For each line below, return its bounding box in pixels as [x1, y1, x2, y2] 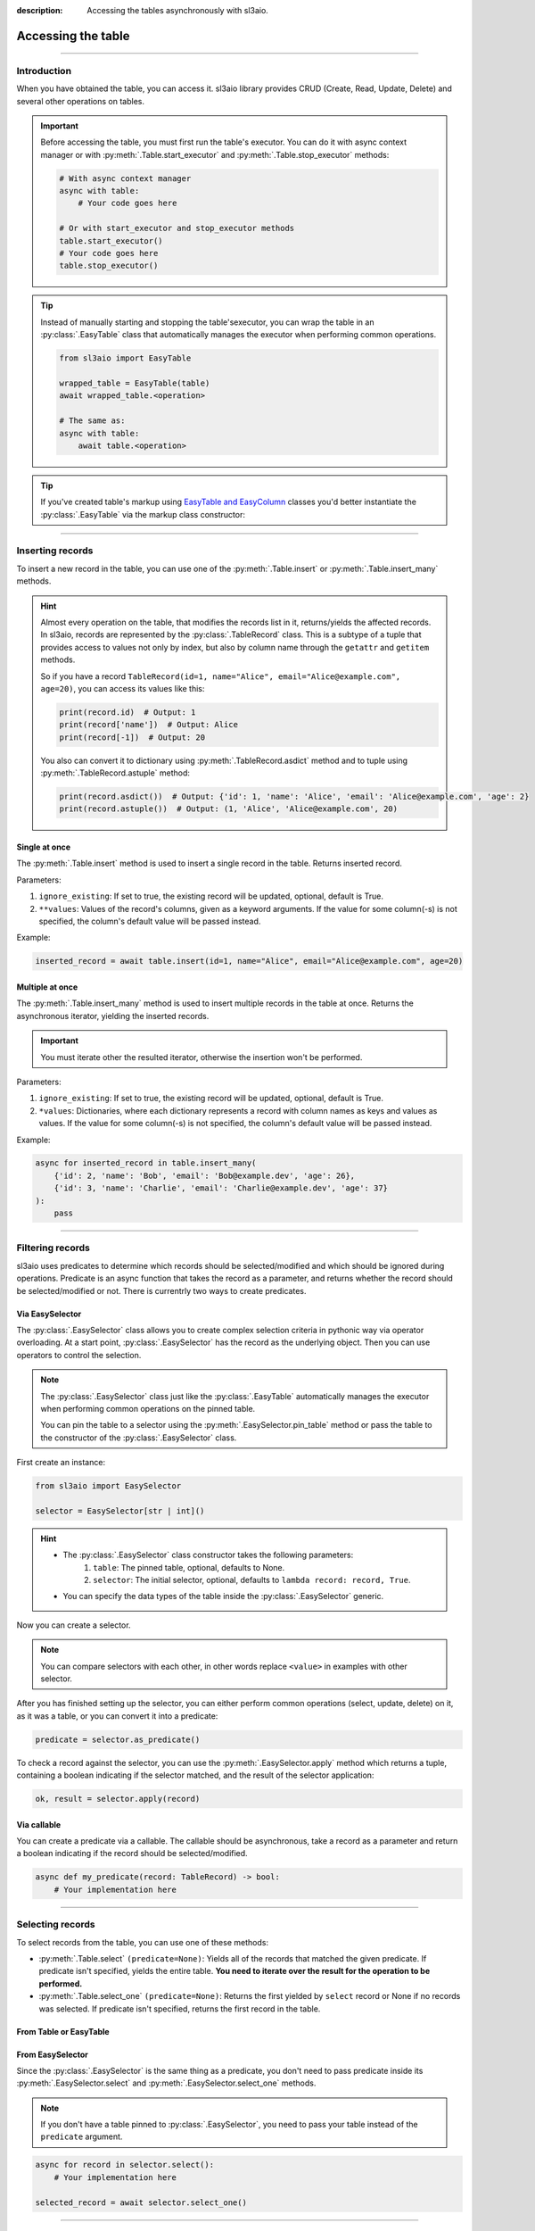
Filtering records [16, 1241, 91, 1254]
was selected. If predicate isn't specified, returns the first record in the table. [38, 2003, 321, 2014]
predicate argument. [40, 2131, 123, 2142]
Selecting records [16, 1919, 95, 1931]
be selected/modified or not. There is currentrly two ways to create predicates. [16, 1285, 307, 1296]
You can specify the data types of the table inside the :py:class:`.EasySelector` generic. [62, 1591, 384, 1602]
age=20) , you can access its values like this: [40, 683, 205, 693]
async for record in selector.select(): [35, 2160, 214, 2170]
